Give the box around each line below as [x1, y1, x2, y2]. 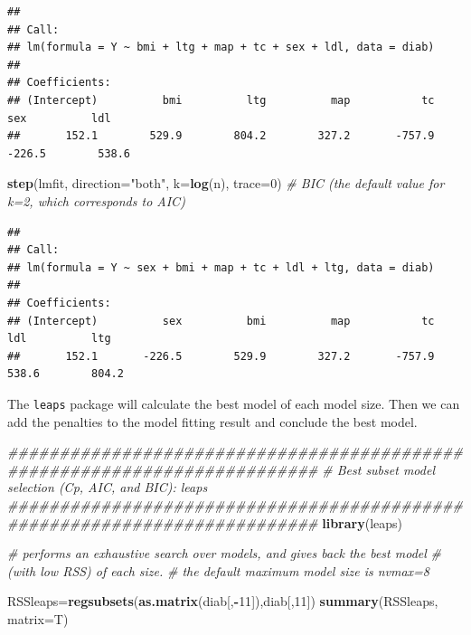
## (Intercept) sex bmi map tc [7, 314, 435, 327]
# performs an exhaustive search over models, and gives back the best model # [7, 544, 441, 563]
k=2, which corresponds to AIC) [7, 191, 185, 210]
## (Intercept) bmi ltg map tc [7, 93, 435, 107]
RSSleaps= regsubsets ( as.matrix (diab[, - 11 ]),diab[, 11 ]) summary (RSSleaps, [7, 592, 438, 611]
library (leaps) [322, 513, 403, 532]
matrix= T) [7, 609, 69, 628]
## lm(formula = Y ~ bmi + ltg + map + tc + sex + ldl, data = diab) [7, 41, 435, 54]
